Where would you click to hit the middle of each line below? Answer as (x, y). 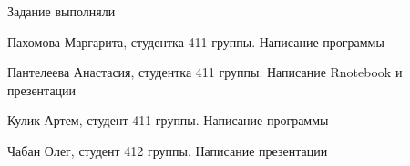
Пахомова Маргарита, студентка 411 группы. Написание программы (196, 41)
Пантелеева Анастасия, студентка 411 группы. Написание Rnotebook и (205, 72)
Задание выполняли (61, 11)
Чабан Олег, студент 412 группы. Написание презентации (168, 150)
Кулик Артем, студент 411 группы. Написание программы (168, 120)
